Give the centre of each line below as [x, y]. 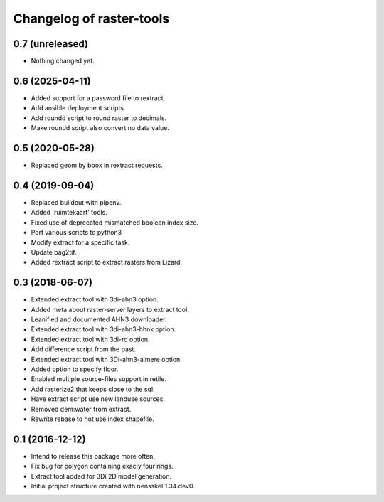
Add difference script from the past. [84, 349]
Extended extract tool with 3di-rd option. [90, 339]
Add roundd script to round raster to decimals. [99, 118]
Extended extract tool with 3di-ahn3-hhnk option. [103, 329]
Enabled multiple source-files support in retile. [99, 379]
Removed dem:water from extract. [81, 409]
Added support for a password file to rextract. [98, 98]
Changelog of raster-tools [91, 18]
